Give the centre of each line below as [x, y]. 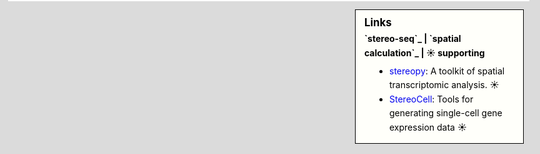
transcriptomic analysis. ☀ [444, 85]
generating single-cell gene [446, 113]
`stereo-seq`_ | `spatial [413, 39]
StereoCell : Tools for [431, 99]
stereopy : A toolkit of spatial [447, 71]
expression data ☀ [428, 127]
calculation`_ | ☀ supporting [424, 52]
